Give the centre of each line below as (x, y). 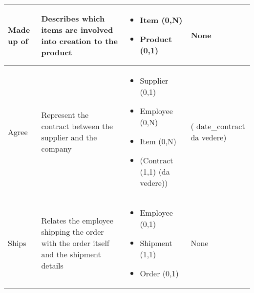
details (52, 265)
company (56, 148)
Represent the (65, 115)
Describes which (73, 18)
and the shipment (71, 254)
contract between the (77, 126)
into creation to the (79, 41)
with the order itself (75, 243)
